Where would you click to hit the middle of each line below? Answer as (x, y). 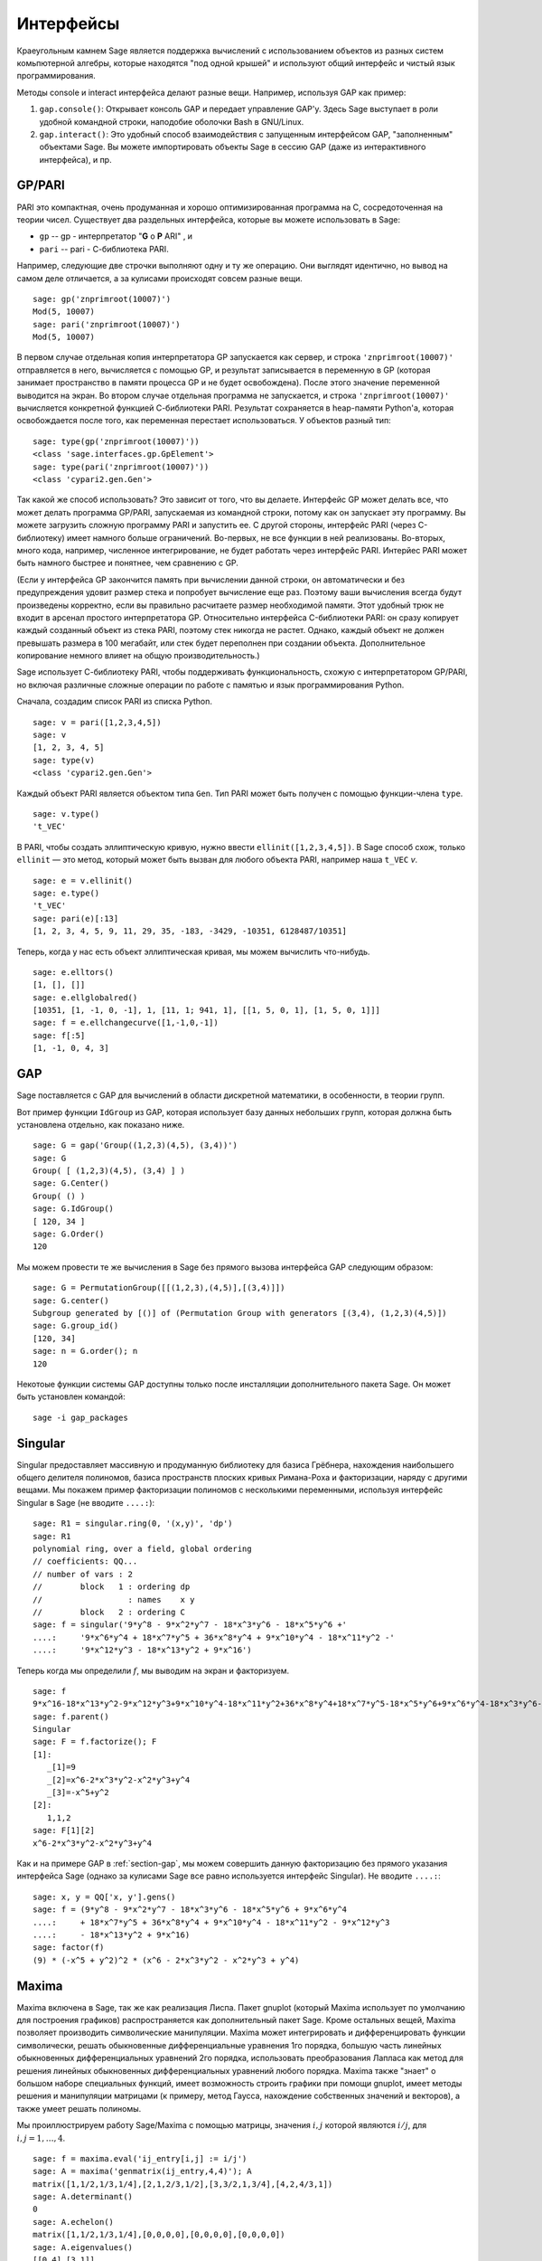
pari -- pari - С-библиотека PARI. (104, 249)
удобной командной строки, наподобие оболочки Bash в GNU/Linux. (172, 121)
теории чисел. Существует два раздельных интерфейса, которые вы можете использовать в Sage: (209, 219)
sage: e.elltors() (74, 972)
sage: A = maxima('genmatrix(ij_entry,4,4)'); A (142, 2171)
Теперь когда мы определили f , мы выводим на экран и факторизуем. (153, 1670)
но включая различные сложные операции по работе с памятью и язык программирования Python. (210, 685)
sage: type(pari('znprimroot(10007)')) (121, 467)
